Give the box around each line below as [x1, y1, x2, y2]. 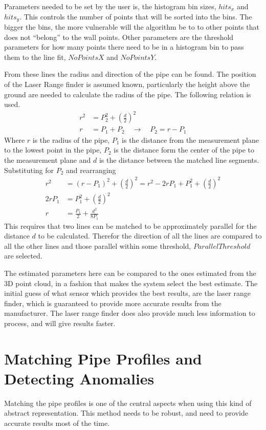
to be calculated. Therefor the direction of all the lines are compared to [38, 230, 262, 241]
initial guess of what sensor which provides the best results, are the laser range [4, 288, 251, 298]
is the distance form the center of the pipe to [114, 144, 255, 155]
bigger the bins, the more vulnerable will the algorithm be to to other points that [4, 21, 259, 32]
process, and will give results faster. [4, 317, 116, 328]
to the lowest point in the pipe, [4, 144, 102, 155]
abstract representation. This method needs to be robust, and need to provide [4, 407, 248, 418]
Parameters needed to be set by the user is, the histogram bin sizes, [4, 1, 216, 11]
